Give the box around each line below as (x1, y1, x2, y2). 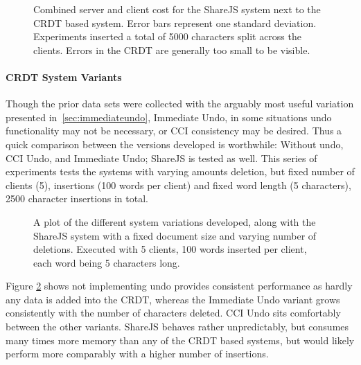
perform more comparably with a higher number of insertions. (6, 346, 269, 361)
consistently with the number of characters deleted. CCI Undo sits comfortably (6, 305, 341, 320)
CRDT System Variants (6, 69, 122, 84)
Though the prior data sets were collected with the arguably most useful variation (6, 96, 354, 111)
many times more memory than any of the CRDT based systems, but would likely (6, 332, 355, 347)
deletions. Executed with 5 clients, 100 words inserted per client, (33, 242, 307, 256)
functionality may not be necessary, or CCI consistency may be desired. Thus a (6, 123, 342, 138)
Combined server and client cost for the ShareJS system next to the (33, 2, 321, 16)
